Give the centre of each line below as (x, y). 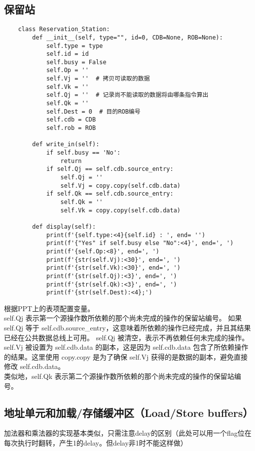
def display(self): (64, 226)
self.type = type (74, 46)
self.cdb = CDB (71, 120)
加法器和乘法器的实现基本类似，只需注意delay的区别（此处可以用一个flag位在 (128, 433)
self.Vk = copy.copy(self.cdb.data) (120, 210)
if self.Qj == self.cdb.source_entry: (110, 169)
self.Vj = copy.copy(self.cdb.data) (120, 185)
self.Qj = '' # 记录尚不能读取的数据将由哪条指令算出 (127, 95)
